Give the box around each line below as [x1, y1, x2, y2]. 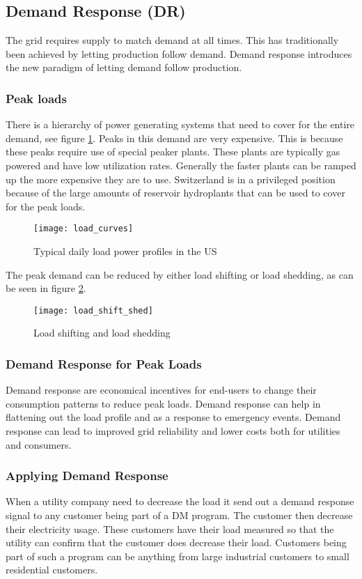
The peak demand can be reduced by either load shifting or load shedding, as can [6, 267, 354, 281]
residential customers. [6, 562, 98, 577]
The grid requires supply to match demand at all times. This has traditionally [6, 33, 339, 47]
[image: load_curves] [33, 224, 134, 234]
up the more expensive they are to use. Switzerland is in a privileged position [6, 171, 336, 186]
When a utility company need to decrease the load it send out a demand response [6, 494, 354, 509]
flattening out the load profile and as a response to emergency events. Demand [6, 410, 341, 424]
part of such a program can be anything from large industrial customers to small [6, 548, 349, 563]
